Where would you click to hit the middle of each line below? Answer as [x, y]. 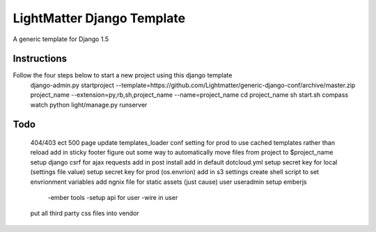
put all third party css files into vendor [85, 213]
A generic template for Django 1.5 [61, 39]
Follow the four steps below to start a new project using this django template [123, 75]
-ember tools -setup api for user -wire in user [113, 197]
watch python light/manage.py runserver [89, 105]
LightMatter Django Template [99, 18]
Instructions [40, 59]
